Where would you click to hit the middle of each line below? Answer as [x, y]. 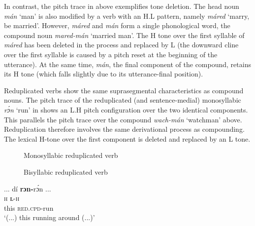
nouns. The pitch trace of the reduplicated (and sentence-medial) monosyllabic [123, 100]
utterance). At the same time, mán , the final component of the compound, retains [127, 64]
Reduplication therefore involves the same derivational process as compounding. [124, 129]
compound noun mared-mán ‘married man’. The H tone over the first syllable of [124, 35]
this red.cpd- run [29, 207]
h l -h [12, 198]
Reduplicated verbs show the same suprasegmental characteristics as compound [124, 90]
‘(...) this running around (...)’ [49, 217]
